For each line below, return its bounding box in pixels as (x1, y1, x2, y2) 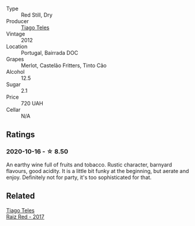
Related (6, 191, 36, 201)
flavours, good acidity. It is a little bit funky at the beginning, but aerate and (6, 167, 190, 174)
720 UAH (21, 100, 43, 106)
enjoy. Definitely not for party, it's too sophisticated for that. (6, 174, 152, 181)
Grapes (6, 56, 24, 62)
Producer (6, 18, 29, 24)
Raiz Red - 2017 (6, 213, 44, 220)
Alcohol (6, 68, 25, 75)
